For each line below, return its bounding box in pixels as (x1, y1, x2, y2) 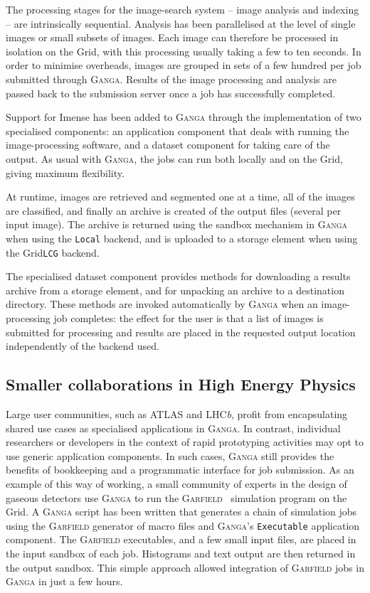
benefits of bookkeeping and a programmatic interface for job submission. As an (6, 462, 354, 477)
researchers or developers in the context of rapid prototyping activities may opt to (6, 434, 364, 449)
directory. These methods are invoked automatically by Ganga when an (6, 296, 318, 311)
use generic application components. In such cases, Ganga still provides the (6, 448, 334, 463)
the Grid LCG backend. (6, 245, 100, 260)
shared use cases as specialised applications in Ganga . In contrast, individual (6, 420, 341, 435)
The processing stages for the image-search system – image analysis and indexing (6, 2, 359, 16)
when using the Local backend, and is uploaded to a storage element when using (6, 230, 358, 245)
